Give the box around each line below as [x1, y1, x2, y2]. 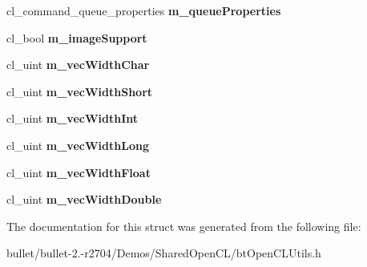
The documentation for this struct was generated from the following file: [6, 217, 361, 234]
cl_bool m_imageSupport [6, 29, 147, 46]
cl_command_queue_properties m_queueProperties [6, 2, 281, 18]
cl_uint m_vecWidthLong [6, 136, 149, 153]
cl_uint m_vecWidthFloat [6, 164, 151, 180]
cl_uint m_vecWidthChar [6, 56, 150, 73]
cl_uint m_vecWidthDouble [6, 191, 162, 208]
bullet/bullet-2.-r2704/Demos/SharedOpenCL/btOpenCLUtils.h [6, 245, 321, 261]
